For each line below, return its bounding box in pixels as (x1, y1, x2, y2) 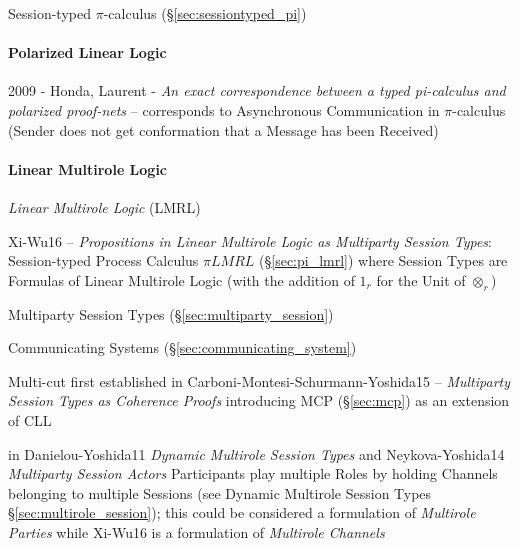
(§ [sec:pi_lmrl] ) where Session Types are (259, 250, 508, 271)
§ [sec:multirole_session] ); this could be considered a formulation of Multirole (8, 502, 476, 523)
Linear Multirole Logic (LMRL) (8, 196, 201, 217)
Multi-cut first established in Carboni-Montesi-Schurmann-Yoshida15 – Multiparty (8, 370, 510, 391)
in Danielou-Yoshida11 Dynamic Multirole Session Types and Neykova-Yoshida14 (8, 443, 505, 464)
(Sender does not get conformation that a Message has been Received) (8, 119, 439, 140)
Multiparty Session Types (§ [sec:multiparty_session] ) (8, 303, 334, 324)
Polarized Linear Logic (8, 42, 167, 63)
